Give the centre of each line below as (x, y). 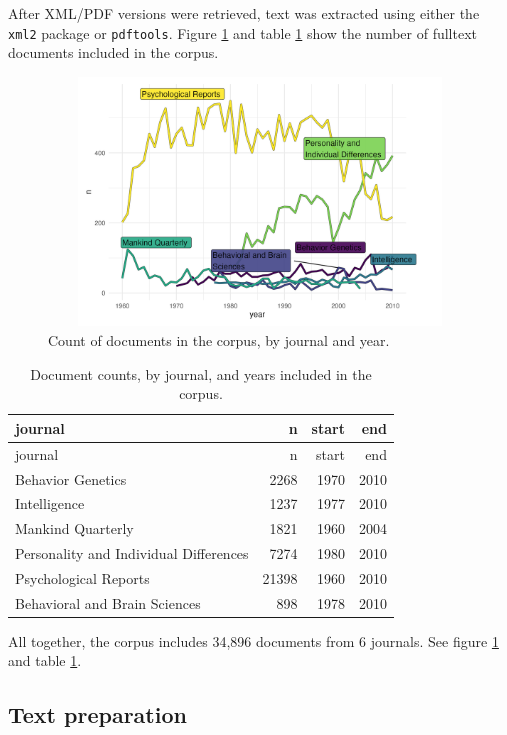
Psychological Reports (82, 577)
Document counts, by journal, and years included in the (201, 373)
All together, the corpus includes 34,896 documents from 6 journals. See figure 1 (253, 640)
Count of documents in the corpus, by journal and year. (219, 340)
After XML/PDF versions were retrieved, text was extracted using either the (244, 13)
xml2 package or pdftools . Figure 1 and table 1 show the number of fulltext (243, 32)
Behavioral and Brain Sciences (108, 602)
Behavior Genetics (71, 478)
